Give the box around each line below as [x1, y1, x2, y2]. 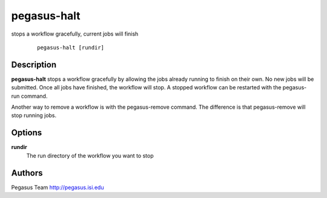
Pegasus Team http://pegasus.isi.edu [11, 184, 104, 191]
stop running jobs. [11, 112, 57, 119]
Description [11, 59, 57, 69]
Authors [11, 168, 43, 178]
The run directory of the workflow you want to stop [26, 152, 154, 159]
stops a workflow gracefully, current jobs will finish [11, 30, 139, 37]
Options [11, 127, 42, 138]
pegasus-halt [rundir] [37, 44, 105, 51]
